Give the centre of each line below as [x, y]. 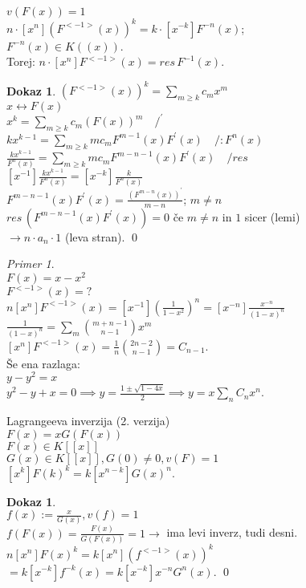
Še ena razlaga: [43, 363]
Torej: [21, 61]
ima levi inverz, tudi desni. [232, 532]
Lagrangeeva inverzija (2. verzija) [88, 420]
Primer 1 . [31, 264]
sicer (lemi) [272, 216]
